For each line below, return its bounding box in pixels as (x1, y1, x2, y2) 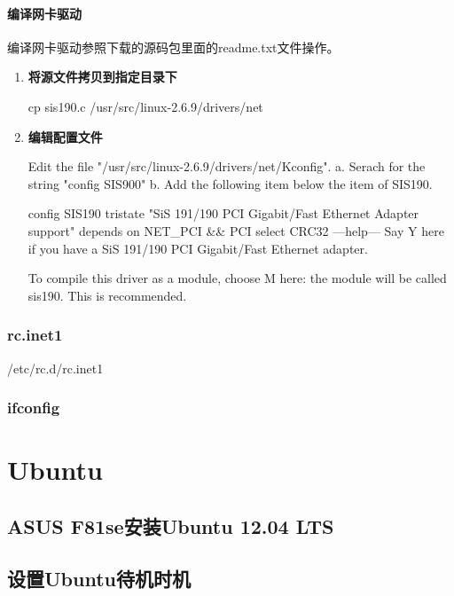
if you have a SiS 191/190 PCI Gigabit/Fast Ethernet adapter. (27, 239, 368, 257)
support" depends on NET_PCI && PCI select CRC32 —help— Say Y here (27, 221, 444, 239)
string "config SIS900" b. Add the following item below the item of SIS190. (27, 174, 433, 192)
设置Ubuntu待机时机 (7, 564, 191, 592)
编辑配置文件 (27, 127, 103, 145)
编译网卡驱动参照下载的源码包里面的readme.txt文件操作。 (7, 37, 340, 56)
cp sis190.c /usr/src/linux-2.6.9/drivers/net (27, 97, 263, 115)
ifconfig (7, 396, 60, 419)
